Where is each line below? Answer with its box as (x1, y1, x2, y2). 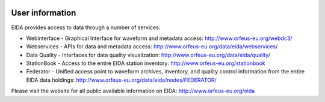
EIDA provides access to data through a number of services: (11, 24, 161, 31)
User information (11, 8, 76, 18)
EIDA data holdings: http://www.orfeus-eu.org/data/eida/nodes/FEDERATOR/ (26, 76, 217, 84)
